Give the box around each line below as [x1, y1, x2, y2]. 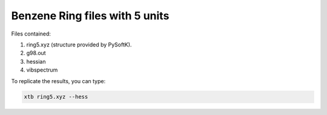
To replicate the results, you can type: [11, 77, 106, 84]
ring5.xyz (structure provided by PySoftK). [26, 41, 132, 48]
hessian [26, 58, 46, 65]
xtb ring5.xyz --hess [24, 93, 88, 101]
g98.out [26, 49, 46, 57]
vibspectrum [26, 66, 58, 73]
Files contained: [11, 30, 51, 37]
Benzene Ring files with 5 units [11, 9, 170, 22]
